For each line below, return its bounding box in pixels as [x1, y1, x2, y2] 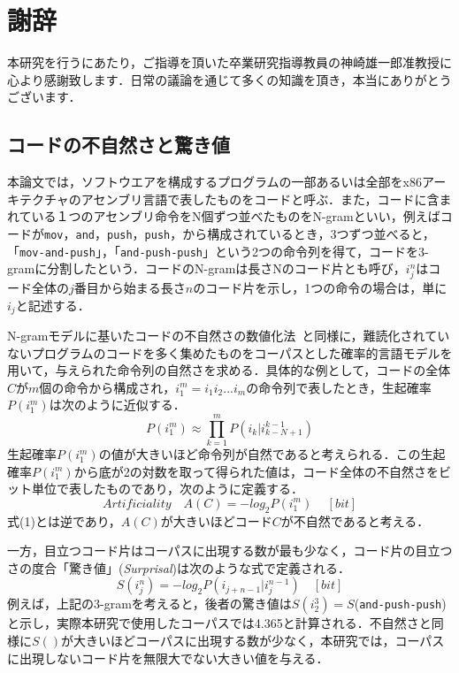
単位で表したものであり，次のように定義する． [31, 479, 303, 498]
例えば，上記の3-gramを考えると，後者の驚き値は [7, 594, 292, 613]
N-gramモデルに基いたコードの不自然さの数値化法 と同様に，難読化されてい [7, 325, 450, 344]
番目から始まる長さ [73, 278, 186, 296]
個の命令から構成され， [39, 378, 176, 396]
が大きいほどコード [160, 511, 272, 530]
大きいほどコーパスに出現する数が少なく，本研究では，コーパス [73, 631, 445, 650]
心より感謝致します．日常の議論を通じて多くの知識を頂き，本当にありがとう [7, 70, 452, 88]
